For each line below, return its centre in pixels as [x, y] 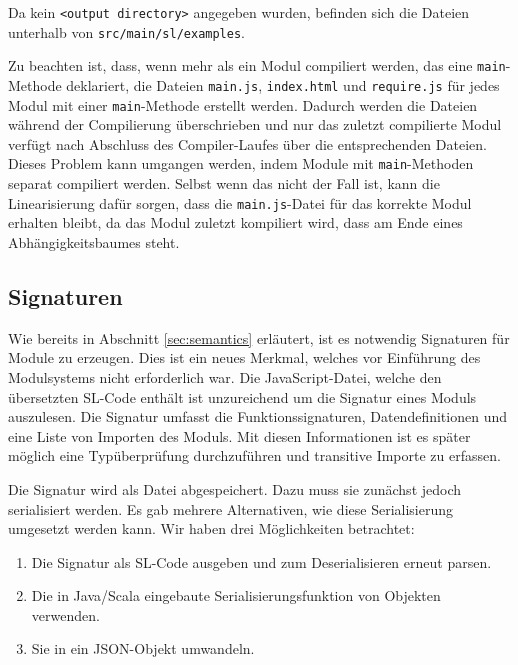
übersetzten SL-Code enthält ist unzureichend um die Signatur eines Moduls [242, 396]
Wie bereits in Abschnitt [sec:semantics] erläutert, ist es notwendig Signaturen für [259, 337]
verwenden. [65, 614]
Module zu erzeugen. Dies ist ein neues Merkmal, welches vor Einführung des [244, 357]
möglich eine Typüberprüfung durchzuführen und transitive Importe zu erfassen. [254, 455]
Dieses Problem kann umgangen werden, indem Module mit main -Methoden [241, 163]
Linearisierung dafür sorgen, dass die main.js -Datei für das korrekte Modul [240, 202]
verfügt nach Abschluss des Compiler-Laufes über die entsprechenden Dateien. [247, 143]
